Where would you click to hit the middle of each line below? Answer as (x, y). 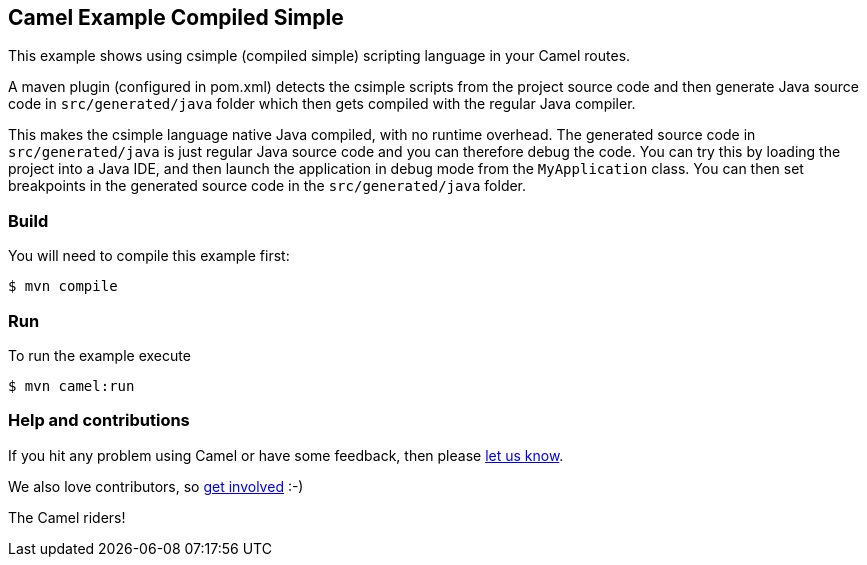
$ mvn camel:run (71, 385)
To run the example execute (99, 355)
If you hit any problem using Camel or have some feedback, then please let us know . (286, 455)
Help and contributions (99, 420)
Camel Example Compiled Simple (176, 17)
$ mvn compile (63, 286)
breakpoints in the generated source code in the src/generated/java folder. (267, 186)
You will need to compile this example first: (149, 256)
